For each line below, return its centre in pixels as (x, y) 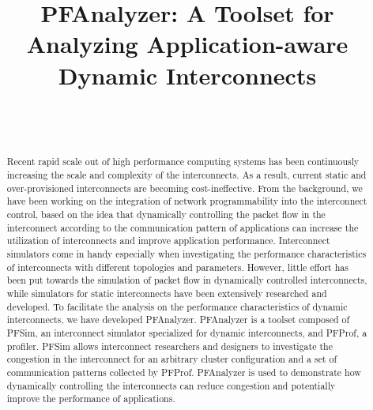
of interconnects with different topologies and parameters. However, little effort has (177, 267)
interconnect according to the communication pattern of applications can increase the (183, 227)
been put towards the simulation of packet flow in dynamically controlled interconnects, (187, 280)
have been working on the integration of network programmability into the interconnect (187, 201)
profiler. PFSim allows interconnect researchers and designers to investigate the (170, 346)
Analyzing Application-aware (187, 44)
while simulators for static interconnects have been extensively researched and (167, 293)
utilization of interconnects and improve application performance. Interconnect (168, 241)
